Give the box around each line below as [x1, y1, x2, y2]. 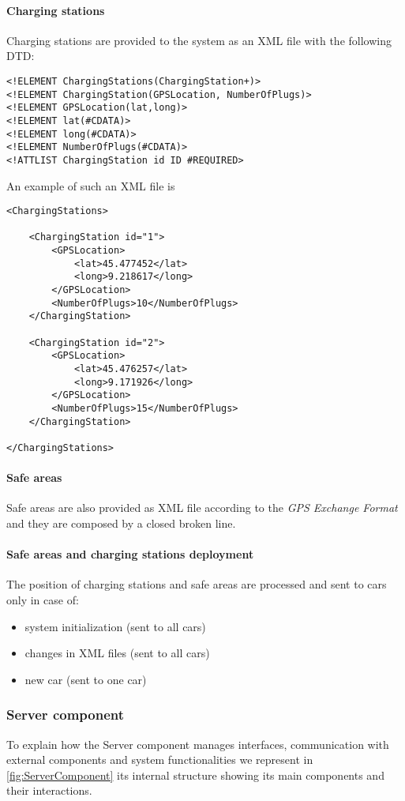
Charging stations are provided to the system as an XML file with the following [6, 32, 392, 48]
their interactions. [6, 782, 92, 799]
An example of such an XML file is [6, 177, 175, 194]
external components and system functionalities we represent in [6, 751, 313, 768]
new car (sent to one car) [24, 671, 147, 687]
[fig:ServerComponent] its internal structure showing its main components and [6, 766, 384, 783]
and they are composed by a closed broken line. [6, 515, 236, 532]
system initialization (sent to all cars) [24, 618, 206, 634]
